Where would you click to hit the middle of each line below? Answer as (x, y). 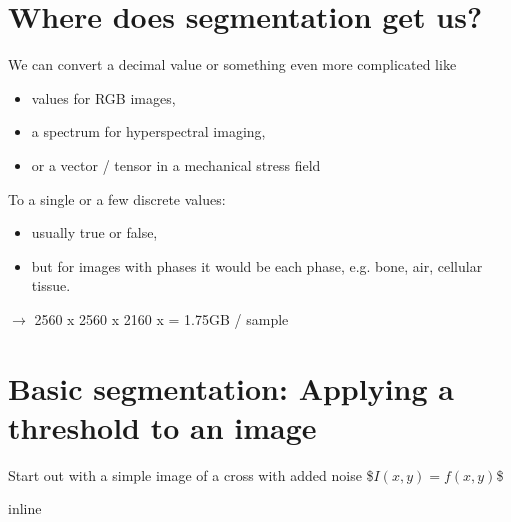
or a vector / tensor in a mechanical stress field (176, 164)
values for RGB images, (103, 97)
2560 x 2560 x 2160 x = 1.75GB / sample (161, 318)
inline (25, 508)
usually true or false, (94, 232)
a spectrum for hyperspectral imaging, (148, 131)
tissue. (51, 285)
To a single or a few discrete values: (117, 198)
